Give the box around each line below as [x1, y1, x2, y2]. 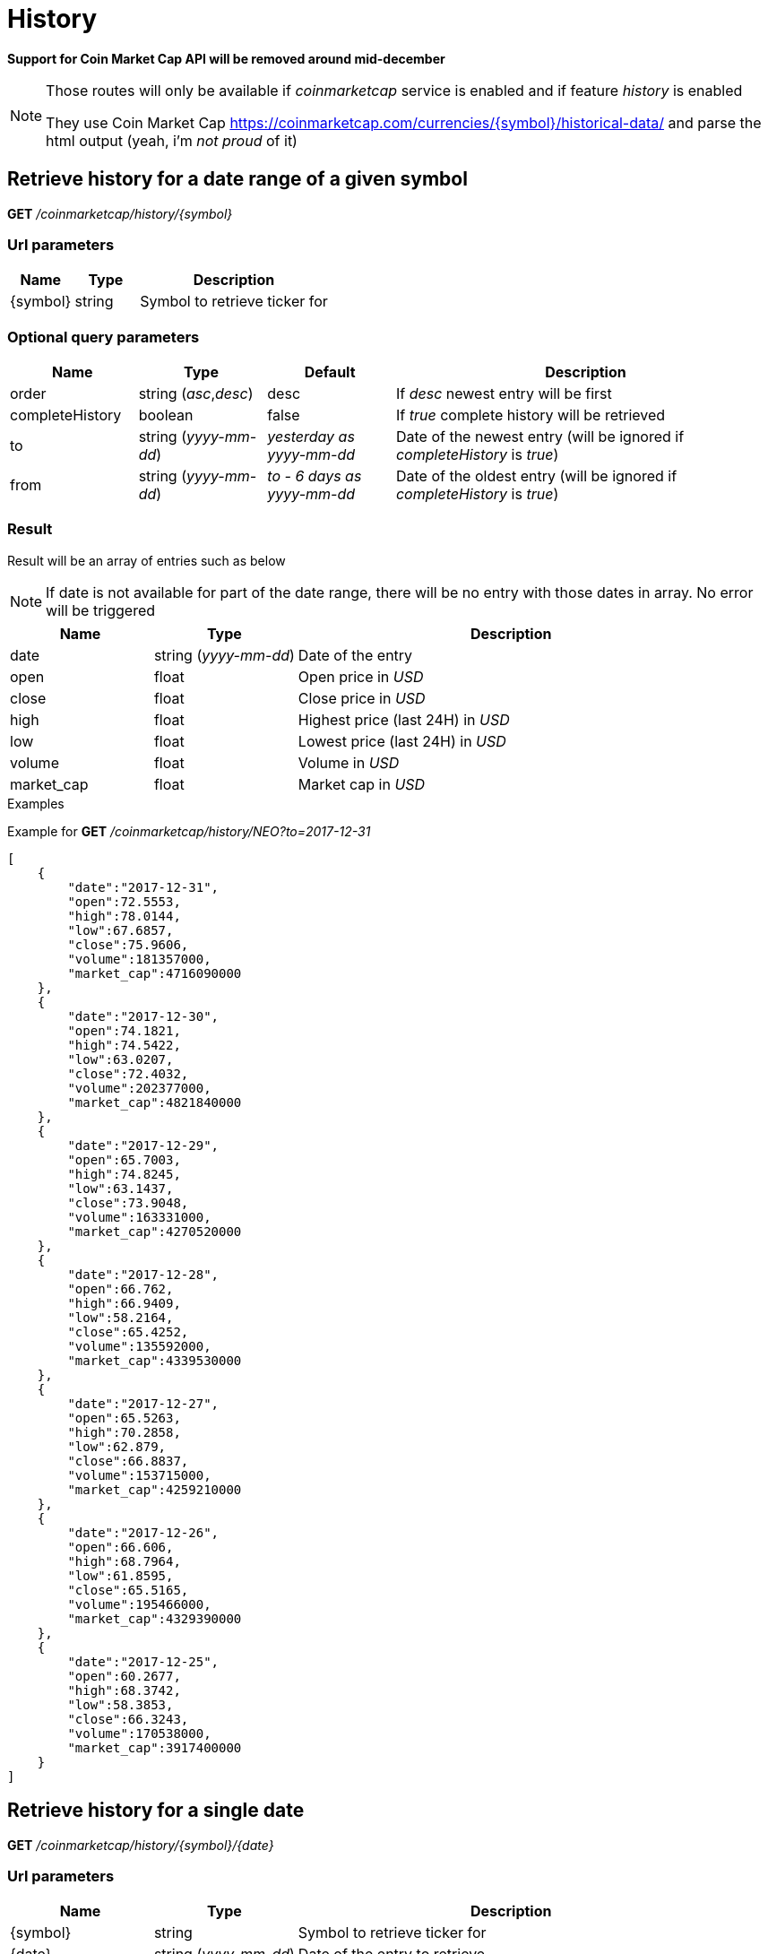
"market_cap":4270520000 [67, 1223, 242, 1239]
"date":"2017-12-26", [67, 1525, 220, 1540]
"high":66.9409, [67, 1295, 181, 1310]
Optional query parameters [7, 327, 200, 346]
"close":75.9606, [67, 937, 189, 952]
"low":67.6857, [67, 922, 174, 938]
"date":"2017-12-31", [67, 879, 220, 895]
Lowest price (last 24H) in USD [298, 731, 506, 750]
